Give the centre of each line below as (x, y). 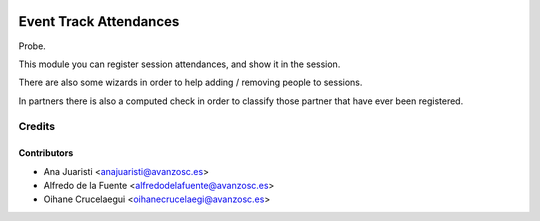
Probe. (32, 46)
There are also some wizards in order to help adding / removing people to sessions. (190, 82)
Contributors (46, 153)
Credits (36, 127)
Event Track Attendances (99, 21)
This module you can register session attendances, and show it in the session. (179, 64)
